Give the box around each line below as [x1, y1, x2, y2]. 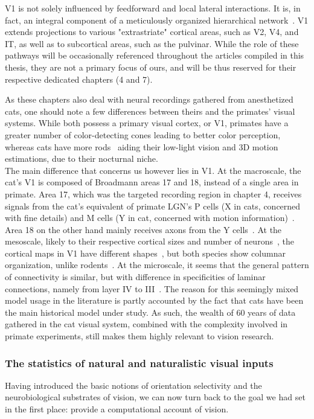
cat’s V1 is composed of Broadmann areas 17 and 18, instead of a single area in [5, 176, 299, 188]
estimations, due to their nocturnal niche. [5, 152, 158, 165]
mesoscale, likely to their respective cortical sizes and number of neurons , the [5, 235, 294, 248]
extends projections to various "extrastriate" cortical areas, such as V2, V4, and [5, 25, 299, 38]
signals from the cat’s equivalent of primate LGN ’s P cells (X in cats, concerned [5, 199, 301, 212]
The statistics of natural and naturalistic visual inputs [5, 355, 274, 370]
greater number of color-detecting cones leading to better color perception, [5, 128, 281, 141]
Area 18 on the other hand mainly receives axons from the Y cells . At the [5, 223, 282, 235]
